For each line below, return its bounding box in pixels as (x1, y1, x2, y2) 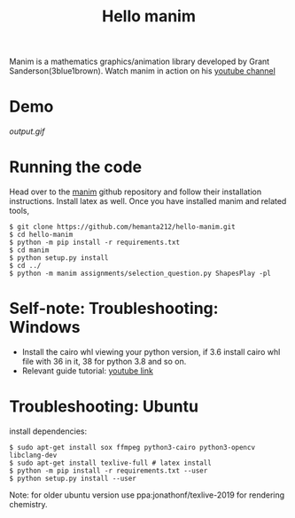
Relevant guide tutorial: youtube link (21, 365, 153, 376)
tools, (9, 206, 30, 216)
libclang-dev (9, 451, 58, 459)
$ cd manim (9, 246, 50, 255)
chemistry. (9, 498, 48, 509)
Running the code (9, 157, 143, 177)
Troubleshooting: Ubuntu (9, 396, 199, 417)
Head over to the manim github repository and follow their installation (9, 186, 262, 197)
